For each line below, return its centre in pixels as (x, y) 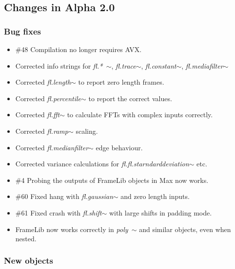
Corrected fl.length (43, 82)
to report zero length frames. (121, 82)
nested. (26, 239)
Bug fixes (22, 31)
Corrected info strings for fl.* (59, 65)
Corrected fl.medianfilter (52, 147)
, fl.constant (159, 65)
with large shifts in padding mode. (160, 212)
